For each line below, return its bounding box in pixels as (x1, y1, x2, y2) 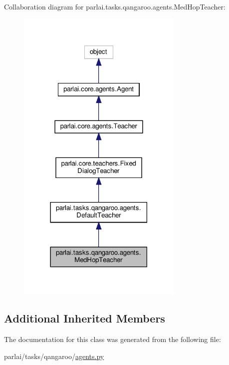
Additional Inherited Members (4, 310, 165, 326)
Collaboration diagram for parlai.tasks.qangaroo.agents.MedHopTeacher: (4, 1, 226, 11)
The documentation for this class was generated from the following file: (4, 334, 221, 344)
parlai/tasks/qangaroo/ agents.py (4, 350, 104, 361)
